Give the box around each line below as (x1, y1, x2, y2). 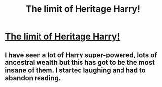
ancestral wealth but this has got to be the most (5, 58, 155, 67)
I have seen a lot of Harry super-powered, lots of (5, 51, 157, 59)
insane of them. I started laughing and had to (5, 66, 146, 74)
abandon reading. (5, 74, 61, 82)
